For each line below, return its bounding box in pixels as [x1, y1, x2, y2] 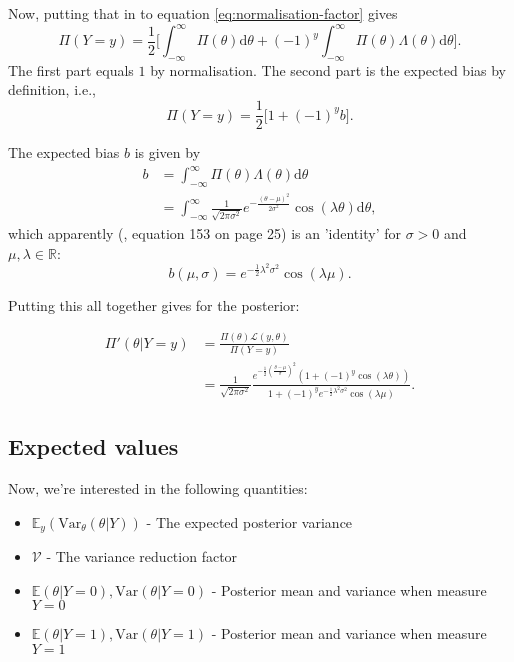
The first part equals [8, 59, 134, 80]
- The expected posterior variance [146, 511, 353, 532]
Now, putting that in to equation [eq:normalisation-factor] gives [8, 3, 398, 23]
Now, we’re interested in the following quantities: [8, 478, 308, 499]
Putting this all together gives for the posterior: [8, 294, 300, 315]
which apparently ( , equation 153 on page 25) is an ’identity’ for [8, 222, 401, 243]
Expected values [8, 431, 179, 462]
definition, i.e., [8, 79, 96, 100]
